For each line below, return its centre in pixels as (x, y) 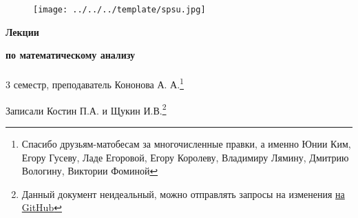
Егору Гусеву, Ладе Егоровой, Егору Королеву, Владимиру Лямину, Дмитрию (185, 157)
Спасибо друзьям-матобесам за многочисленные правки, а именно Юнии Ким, (186, 143)
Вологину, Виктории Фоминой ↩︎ (90, 171)
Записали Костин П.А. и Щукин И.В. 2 (86, 109)
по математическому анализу (71, 55)
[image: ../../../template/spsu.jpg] (119, 10)
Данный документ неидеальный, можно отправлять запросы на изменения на (183, 194)
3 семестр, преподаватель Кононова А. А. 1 (95, 83)
